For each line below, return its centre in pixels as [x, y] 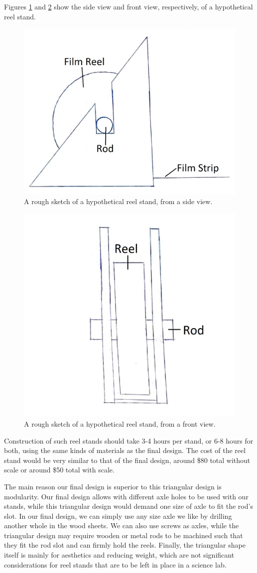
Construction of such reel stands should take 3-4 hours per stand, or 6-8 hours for [129, 440]
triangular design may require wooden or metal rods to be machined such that [124, 535]
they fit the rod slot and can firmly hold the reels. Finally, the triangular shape [125, 545]
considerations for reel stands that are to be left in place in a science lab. [115, 564]
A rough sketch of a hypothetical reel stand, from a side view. [118, 201]
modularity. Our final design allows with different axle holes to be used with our [126, 496]
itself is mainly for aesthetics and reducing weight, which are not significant [119, 555]
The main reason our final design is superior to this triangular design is [113, 486]
